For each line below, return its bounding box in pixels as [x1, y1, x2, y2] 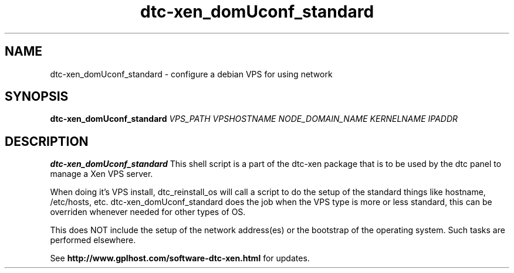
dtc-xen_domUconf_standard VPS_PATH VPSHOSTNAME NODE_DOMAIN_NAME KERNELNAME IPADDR [50, 114, 458, 124]
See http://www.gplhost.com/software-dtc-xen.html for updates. [50, 253, 310, 264]
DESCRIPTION [5, 134, 89, 149]
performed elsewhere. [50, 235, 136, 245]
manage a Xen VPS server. [50, 169, 153, 179]
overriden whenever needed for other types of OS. [50, 207, 246, 217]
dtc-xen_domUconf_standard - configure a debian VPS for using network [50, 69, 333, 79]
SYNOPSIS [5, 89, 69, 104]
